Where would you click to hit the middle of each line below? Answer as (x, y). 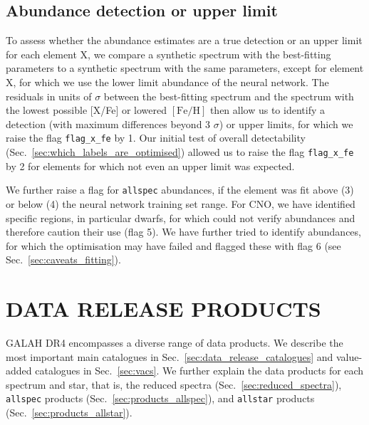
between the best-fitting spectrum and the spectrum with (229, 96)
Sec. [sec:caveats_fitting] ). (63, 259)
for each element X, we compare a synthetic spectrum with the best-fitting (168, 54)
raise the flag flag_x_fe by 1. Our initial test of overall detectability (156, 138)
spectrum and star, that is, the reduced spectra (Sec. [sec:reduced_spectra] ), (174, 384)
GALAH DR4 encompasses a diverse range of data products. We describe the (175, 343)
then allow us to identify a (267, 110)
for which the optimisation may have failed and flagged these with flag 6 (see (173, 245)
